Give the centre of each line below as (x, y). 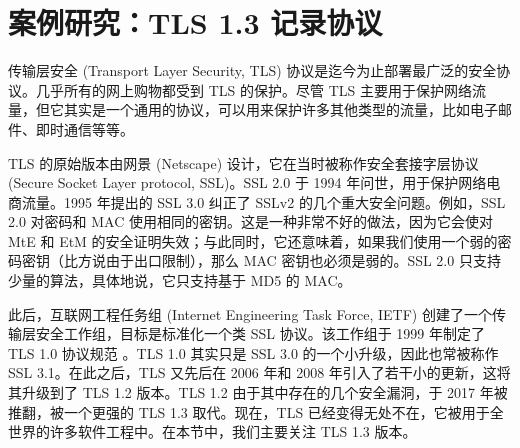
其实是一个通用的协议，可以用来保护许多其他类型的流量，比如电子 (280, 109)
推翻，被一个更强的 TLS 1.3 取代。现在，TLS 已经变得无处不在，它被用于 (249, 411)
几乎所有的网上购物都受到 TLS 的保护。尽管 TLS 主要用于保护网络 (253, 89)
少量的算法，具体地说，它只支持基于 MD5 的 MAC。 (180, 280)
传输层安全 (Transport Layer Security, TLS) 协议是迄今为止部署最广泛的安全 (252, 70)
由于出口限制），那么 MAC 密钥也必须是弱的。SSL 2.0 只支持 (303, 260)
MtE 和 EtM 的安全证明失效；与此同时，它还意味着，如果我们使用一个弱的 (253, 240)
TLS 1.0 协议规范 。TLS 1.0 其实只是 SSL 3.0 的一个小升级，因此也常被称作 (253, 352)
